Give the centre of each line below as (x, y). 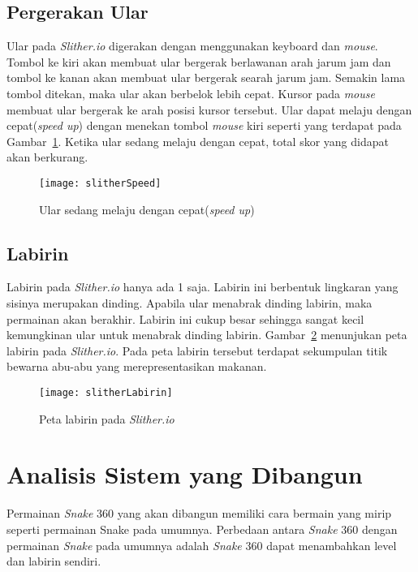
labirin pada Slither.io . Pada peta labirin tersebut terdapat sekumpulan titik (197, 350)
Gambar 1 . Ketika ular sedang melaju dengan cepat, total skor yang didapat (198, 141)
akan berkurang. (47, 157)
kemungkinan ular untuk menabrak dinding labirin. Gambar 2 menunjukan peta (207, 335)
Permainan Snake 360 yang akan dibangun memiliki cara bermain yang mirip (199, 513)
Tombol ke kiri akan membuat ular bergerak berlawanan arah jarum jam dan (199, 61)
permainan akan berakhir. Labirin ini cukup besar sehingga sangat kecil (185, 318)
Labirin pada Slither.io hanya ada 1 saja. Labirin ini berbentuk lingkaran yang (203, 287)
